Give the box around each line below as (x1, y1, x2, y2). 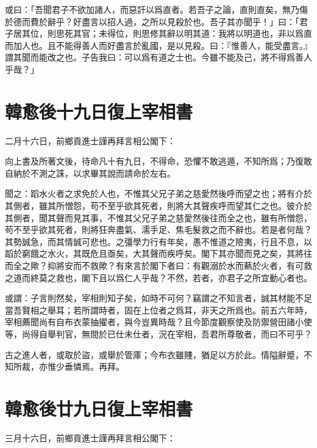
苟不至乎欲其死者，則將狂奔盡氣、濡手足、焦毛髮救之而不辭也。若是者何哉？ (5, 223, 312, 236)
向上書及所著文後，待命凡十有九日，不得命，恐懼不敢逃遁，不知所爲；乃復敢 (5, 155, 312, 167)
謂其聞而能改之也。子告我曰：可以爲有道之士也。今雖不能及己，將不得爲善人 (5, 51, 312, 64)
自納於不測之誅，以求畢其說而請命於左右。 (5, 166, 176, 179)
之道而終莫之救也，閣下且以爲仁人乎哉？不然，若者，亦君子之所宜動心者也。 (5, 271, 312, 284)
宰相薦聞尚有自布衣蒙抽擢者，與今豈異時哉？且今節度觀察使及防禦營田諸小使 (5, 315, 312, 328)
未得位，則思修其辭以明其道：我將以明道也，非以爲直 (98, 27, 312, 40)
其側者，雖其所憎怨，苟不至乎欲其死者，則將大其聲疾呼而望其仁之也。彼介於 (5, 199, 312, 212)
